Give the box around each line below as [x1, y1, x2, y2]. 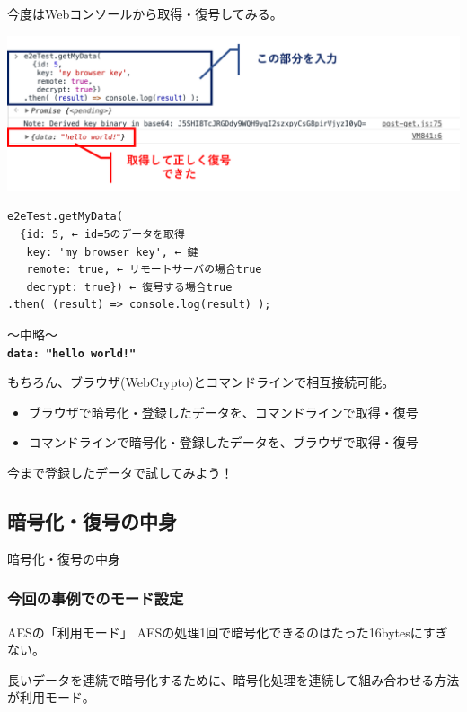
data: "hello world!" [7, 347, 137, 360]
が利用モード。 [7, 688, 95, 707]
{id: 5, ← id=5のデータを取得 [20, 228, 185, 242]
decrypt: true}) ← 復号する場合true [26, 280, 233, 294]
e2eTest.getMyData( [7, 210, 123, 224]
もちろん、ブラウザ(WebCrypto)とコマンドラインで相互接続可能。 [7, 373, 395, 391]
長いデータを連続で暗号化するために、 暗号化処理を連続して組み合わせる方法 [7, 670, 460, 689]
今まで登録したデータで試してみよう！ [7, 463, 233, 482]
